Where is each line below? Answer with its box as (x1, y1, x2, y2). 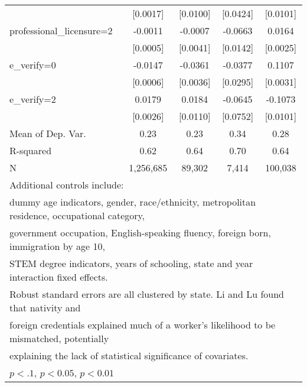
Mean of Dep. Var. (9, 126, 86, 140)
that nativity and (9, 301, 81, 314)
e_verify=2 (9, 92, 56, 106)
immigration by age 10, (9, 239, 105, 253)
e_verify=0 (9, 58, 56, 71)
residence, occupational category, (9, 209, 145, 222)
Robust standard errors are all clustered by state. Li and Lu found (9, 287, 284, 301)
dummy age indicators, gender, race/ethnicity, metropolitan (9, 195, 256, 209)
